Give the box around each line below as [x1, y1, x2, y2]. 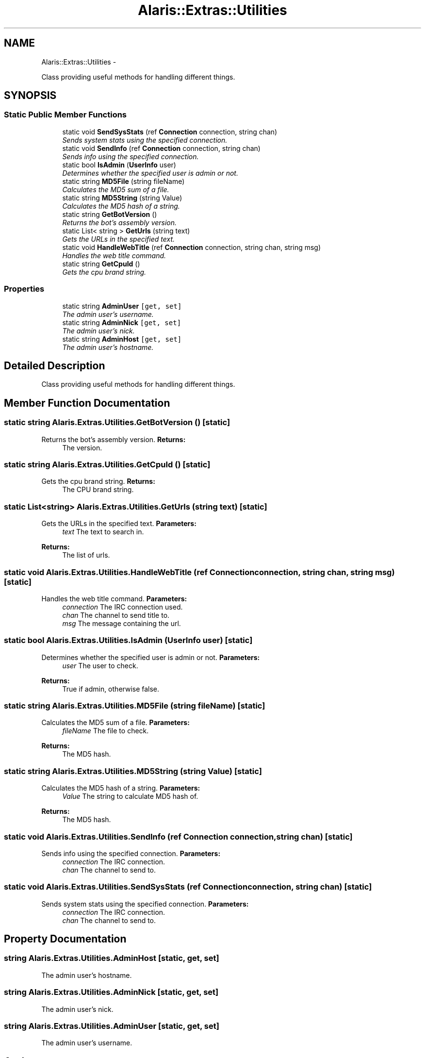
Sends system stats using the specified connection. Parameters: [41, 899, 249, 908]
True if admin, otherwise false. [62, 684, 160, 693]
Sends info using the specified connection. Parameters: [41, 849, 221, 858]
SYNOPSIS [4, 89, 57, 102]
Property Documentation [4, 933, 127, 945]
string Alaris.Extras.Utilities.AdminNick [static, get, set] [4, 987, 219, 997]
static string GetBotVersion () [62, 210, 157, 218]
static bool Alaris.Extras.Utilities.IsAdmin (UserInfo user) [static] [4, 635, 253, 645]
